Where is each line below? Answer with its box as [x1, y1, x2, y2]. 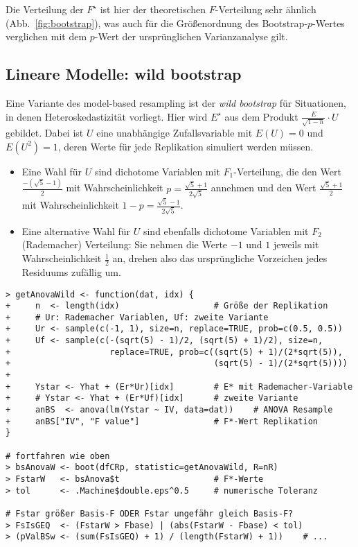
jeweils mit [273, 237, 319, 252]
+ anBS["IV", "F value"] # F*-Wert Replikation [6, 416, 319, 426]
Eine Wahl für [21, 164, 82, 178]
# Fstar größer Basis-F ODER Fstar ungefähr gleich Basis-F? [6, 508, 294, 519]
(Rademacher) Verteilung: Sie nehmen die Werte [21, 237, 228, 252]
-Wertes [312, 15, 345, 30]
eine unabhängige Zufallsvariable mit [96, 125, 253, 140]
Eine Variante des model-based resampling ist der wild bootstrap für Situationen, [6, 95, 346, 110]
